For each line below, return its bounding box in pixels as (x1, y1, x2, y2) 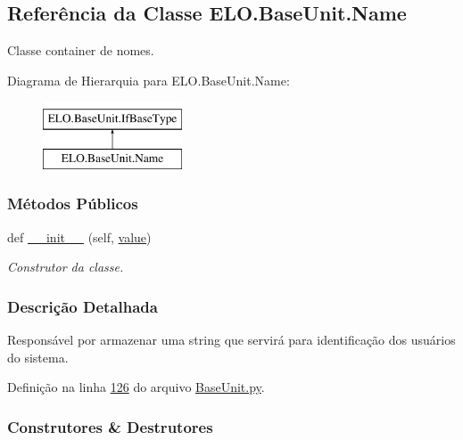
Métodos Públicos (7, 192, 138, 215)
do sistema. (7, 347, 69, 366)
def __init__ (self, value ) (7, 227, 152, 246)
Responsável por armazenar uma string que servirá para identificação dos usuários (7, 330, 456, 349)
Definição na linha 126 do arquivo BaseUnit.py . (7, 378, 265, 396)
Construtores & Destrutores (7, 415, 213, 437)
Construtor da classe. (7, 257, 124, 276)
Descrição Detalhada (7, 295, 158, 317)
